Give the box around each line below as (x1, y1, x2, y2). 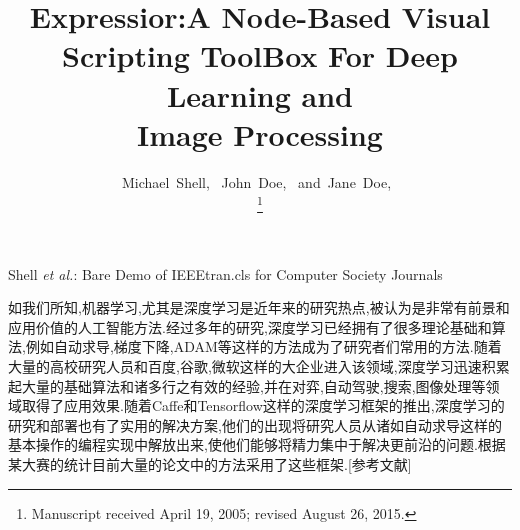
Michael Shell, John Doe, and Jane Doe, (121, 171, 392, 192)
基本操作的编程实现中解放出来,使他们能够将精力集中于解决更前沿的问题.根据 (8, 434, 506, 455)
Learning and (166, 74, 354, 115)
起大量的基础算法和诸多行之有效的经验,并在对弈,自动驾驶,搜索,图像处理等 (8, 375, 486, 396)
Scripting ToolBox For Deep (62, 35, 458, 76)
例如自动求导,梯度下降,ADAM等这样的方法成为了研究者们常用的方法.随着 (25, 336, 502, 357)
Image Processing (137, 113, 383, 154)
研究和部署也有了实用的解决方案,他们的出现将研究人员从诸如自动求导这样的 (8, 414, 502, 435)
